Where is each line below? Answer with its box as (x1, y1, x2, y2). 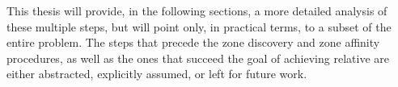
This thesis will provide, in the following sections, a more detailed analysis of (6, 2, 387, 19)
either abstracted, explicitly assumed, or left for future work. (6, 65, 307, 82)
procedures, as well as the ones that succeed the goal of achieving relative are (6, 49, 389, 66)
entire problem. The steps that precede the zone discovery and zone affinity (6, 34, 380, 51)
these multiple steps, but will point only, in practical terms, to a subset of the (6, 18, 392, 35)
